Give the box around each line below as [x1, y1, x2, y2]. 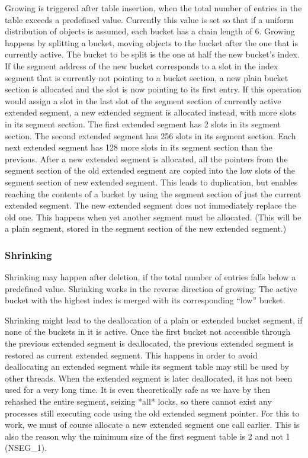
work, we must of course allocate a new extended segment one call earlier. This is [5, 418, 300, 431]
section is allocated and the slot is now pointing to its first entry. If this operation [5, 83, 301, 95]
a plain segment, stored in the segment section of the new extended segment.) [5, 222, 287, 235]
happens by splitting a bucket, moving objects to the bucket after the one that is [5, 36, 299, 49]
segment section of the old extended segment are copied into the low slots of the [5, 164, 295, 177]
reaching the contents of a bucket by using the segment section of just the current [5, 187, 301, 200]
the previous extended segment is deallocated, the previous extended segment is [5, 337, 294, 350]
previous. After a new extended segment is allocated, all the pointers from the [5, 152, 288, 165]
